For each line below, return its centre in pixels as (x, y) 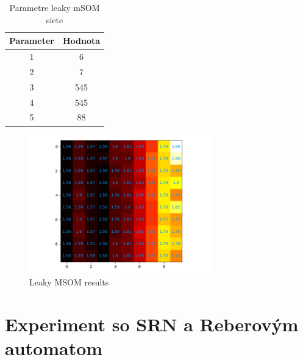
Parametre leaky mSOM (55, 7)
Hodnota (81, 41)
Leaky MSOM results (69, 281)
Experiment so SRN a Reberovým (152, 324)
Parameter (32, 41)
